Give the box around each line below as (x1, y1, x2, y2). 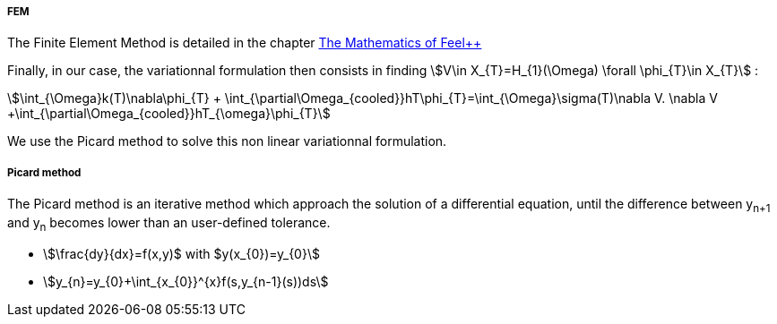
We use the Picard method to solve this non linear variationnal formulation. (7, 133, 447, 149)
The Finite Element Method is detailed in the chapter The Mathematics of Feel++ (7, 35, 482, 51)
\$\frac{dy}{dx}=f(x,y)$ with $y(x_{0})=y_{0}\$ (43, 245, 320, 261)
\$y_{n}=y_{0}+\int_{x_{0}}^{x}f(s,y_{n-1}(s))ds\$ (43, 273, 329, 289)
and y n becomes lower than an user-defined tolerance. (7, 214, 331, 234)
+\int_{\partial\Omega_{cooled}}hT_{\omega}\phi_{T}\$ (7, 106, 331, 122)
